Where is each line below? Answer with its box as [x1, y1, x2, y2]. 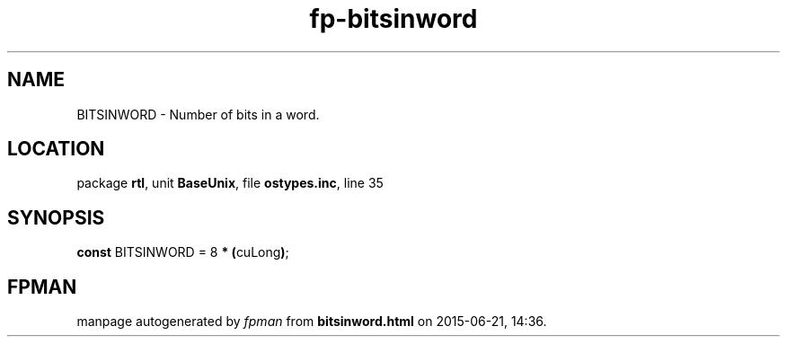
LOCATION [7, 137, 105, 161]
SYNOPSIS [7, 206, 105, 229]
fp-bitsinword [309, 4, 478, 34]
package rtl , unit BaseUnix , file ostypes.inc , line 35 [76, 175, 384, 191]
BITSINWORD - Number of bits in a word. [76, 106, 320, 122]
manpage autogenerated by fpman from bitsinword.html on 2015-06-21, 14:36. [76, 313, 547, 330]
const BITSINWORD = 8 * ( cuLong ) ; [76, 244, 289, 260]
